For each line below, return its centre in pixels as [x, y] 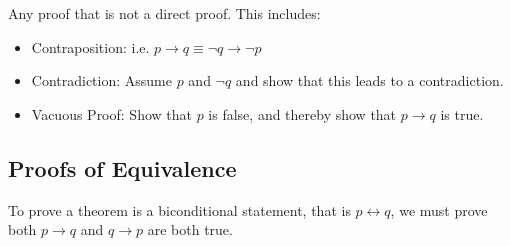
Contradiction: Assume [101, 80]
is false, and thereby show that [302, 113]
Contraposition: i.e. [90, 46]
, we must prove [439, 209]
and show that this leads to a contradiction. [369, 80]
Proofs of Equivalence [122, 167]
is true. [462, 113]
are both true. [190, 229]
